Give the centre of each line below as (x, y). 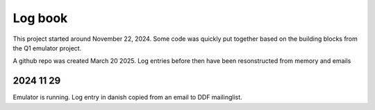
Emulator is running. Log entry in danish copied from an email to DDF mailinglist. (127, 98)
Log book (40, 18)
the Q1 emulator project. (47, 48)
